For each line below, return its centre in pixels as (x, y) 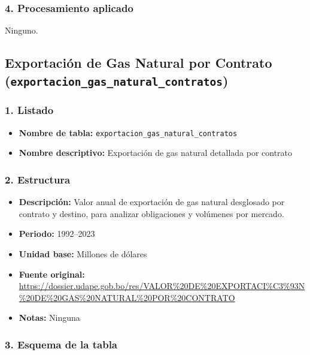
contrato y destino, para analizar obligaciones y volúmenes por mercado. (151, 213)
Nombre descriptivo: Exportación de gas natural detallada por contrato (156, 153)
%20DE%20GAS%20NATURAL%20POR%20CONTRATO (127, 297)
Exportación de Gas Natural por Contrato (139, 63)
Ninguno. (22, 30)
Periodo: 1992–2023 (57, 234)
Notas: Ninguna (49, 318)
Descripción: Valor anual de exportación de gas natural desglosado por (152, 202)
